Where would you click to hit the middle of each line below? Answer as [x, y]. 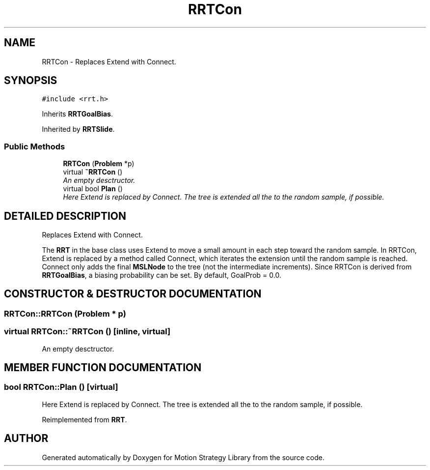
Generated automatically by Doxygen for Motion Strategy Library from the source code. [183, 457]
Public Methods [35, 146]
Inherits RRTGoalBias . [77, 114]
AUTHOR [26, 439]
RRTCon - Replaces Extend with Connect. [109, 61]
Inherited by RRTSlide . [78, 129]
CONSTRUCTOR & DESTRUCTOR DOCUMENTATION [133, 294]
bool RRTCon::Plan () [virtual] [61, 387]
